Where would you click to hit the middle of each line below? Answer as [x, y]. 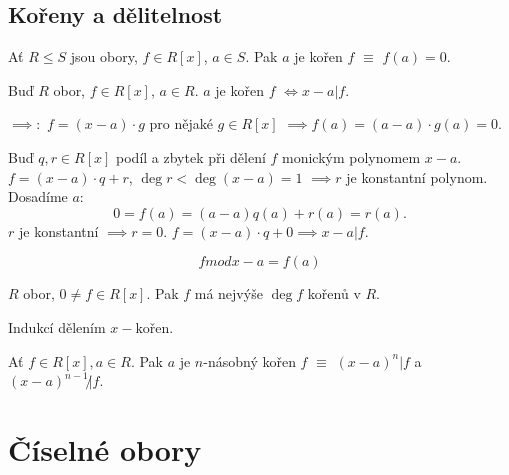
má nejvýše [228, 293]
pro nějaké [181, 123]
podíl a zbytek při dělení [191, 156]
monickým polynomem [351, 156]
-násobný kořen [249, 360]
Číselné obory [105, 448]
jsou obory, [104, 56]
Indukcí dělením [57, 326]
